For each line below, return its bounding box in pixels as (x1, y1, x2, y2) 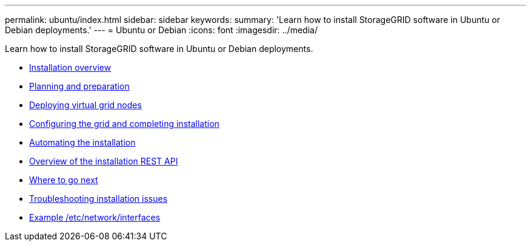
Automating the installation (29, 137, 136, 147)
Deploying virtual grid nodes (29, 100, 142, 110)
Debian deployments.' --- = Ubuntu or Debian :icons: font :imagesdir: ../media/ (5, 25, 318, 35)
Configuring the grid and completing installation (29, 118, 219, 129)
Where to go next (29, 175, 98, 185)
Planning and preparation (29, 81, 130, 91)
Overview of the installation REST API (29, 156, 178, 166)
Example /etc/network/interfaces (29, 212, 161, 222)
